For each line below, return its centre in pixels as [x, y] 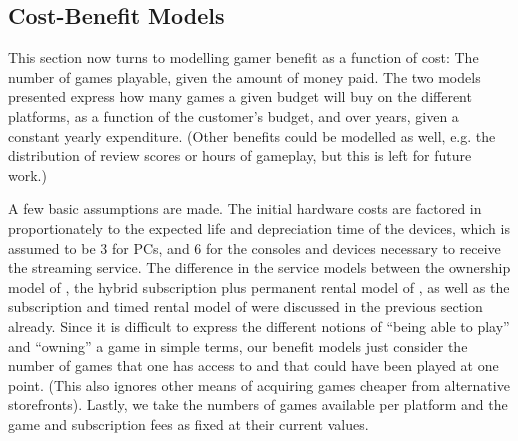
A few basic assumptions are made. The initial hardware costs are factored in [245, 208]
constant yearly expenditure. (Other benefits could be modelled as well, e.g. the [252, 135]
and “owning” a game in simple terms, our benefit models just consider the [238, 345]
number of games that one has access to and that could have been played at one [253, 365]
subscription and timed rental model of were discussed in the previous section [245, 306]
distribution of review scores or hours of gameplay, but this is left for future [240, 155]
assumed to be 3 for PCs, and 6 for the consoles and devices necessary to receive [254, 247]
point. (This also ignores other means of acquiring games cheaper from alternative [259, 384]
